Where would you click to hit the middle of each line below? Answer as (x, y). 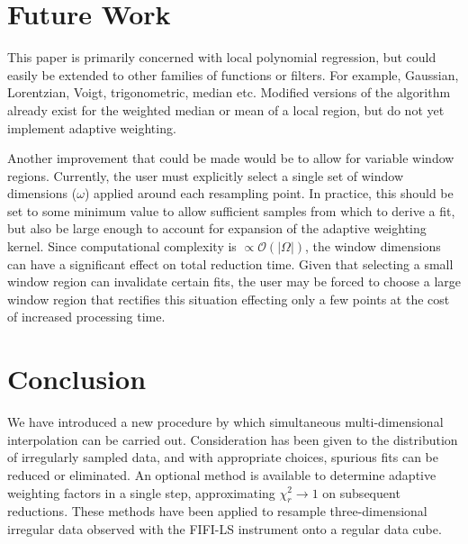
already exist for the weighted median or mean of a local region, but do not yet (226, 109)
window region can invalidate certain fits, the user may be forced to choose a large (234, 281)
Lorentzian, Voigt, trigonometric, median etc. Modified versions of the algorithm (229, 92)
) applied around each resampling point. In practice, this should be (269, 193)
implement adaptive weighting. (92, 127)
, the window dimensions (373, 246)
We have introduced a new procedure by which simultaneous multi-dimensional (225, 422)
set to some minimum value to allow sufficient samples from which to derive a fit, (231, 210)
